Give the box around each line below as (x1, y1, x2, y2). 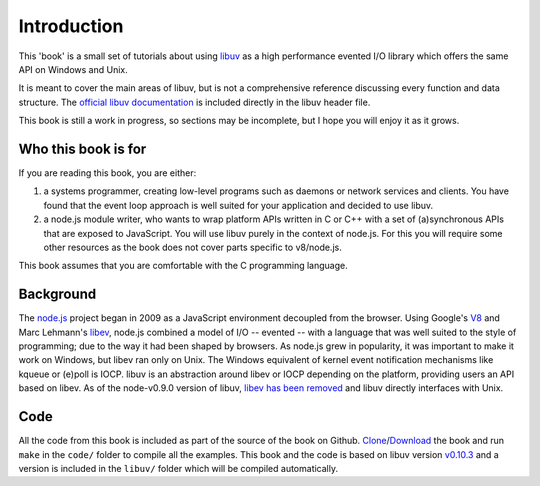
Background (18, 286, 97, 303)
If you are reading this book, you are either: (18, 167, 197, 179)
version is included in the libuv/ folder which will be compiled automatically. (18, 462, 339, 474)
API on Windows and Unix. (18, 63, 129, 75)
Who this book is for (18, 140, 147, 157)
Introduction (18, 15, 124, 37)
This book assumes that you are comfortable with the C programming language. (18, 260, 349, 272)
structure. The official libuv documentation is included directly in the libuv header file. (18, 96, 371, 108)
